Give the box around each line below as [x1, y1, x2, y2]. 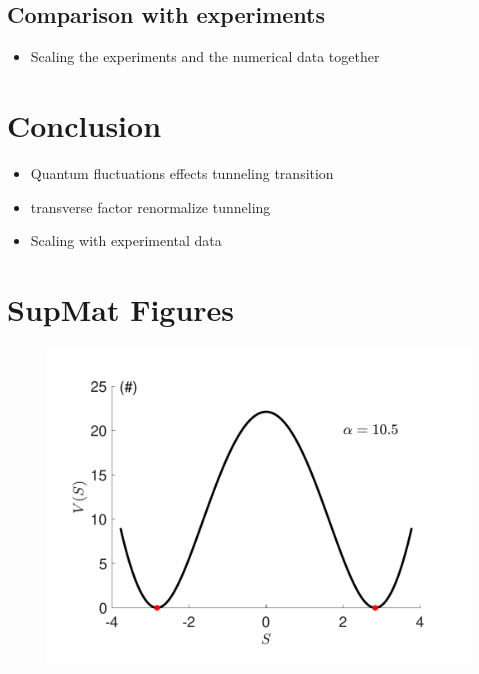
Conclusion [7, 104, 162, 145]
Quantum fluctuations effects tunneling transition [30, 162, 334, 183]
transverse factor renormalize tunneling [30, 196, 271, 217]
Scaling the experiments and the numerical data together [30, 46, 380, 67]
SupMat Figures [7, 288, 235, 329]
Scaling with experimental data [30, 230, 222, 251]
